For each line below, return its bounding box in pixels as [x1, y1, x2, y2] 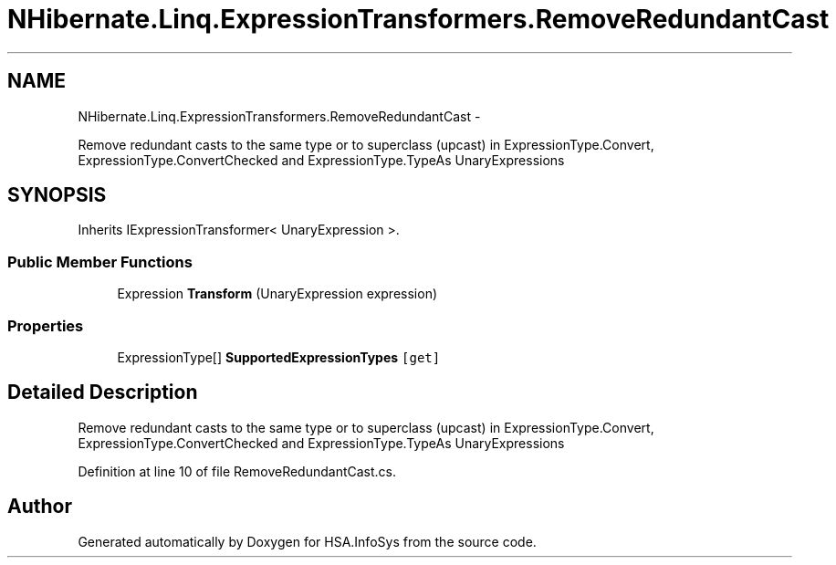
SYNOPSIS [7, 183, 107, 207]
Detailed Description [7, 381, 198, 404]
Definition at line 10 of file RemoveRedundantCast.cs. [78, 463, 397, 479]
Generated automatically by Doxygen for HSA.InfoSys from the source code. [78, 533, 537, 549]
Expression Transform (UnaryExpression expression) [117, 286, 438, 302]
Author [7, 495, 72, 518]
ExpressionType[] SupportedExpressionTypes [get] [117, 349, 441, 365]
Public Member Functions [7, 252, 193, 271]
